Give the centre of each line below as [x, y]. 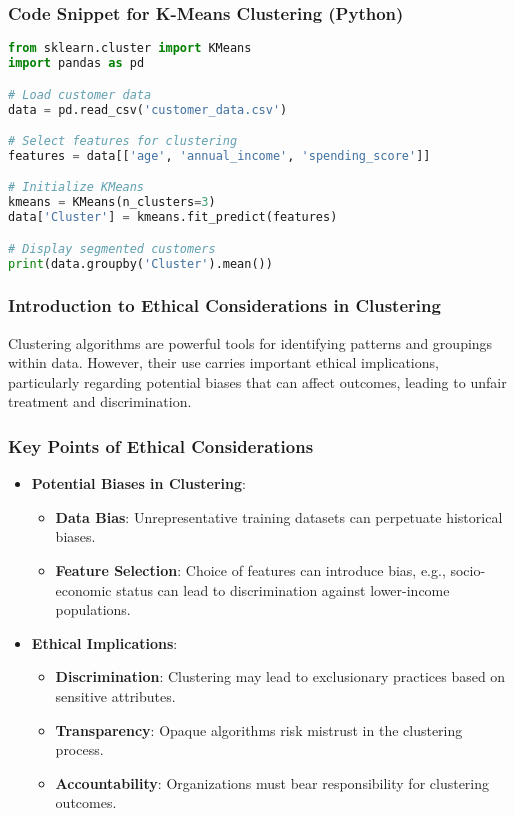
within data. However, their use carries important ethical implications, [223, 362]
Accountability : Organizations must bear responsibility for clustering [272, 782]
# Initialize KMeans [76, 187]
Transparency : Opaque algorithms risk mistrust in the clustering [259, 729]
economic [83, 589]
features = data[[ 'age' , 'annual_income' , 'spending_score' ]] [219, 155]
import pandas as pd [76, 63]
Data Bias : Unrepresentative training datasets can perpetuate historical [279, 516]
